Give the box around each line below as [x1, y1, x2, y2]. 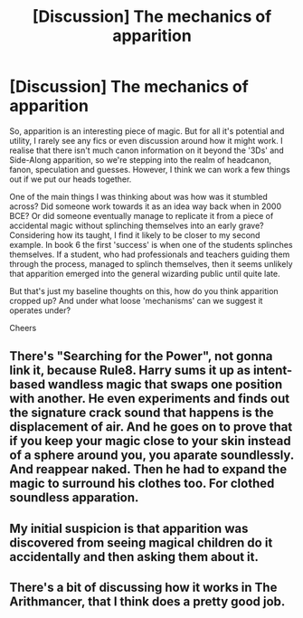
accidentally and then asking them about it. [9, 549, 260, 565]
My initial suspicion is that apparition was [9, 520, 249, 536]
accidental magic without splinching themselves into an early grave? [9, 220, 264, 231]
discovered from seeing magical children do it [9, 535, 273, 550]
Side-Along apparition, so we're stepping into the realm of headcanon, [9, 154, 271, 165]
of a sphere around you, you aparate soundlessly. [9, 448, 294, 463]
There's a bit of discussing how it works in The [9, 580, 278, 595]
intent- [252, 363, 293, 378]
